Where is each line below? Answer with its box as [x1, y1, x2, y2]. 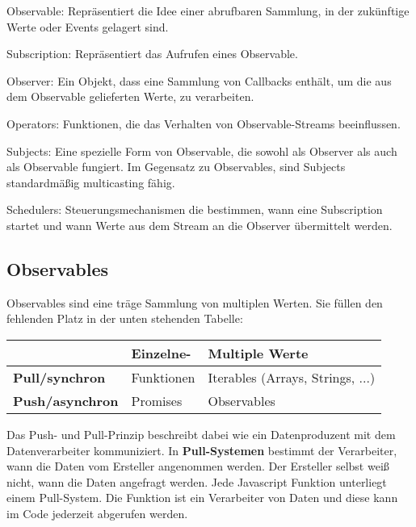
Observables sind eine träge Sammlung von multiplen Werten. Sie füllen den [6, 294, 383, 311]
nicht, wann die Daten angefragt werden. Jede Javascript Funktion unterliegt [6, 473, 387, 490]
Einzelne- [131, 343, 191, 362]
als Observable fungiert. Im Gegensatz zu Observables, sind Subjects [6, 158, 346, 175]
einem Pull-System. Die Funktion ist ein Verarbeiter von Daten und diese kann [6, 489, 398, 506]
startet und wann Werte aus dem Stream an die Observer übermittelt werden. [6, 216, 393, 233]
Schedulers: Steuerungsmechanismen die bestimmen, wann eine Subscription [6, 201, 383, 218]
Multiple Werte [208, 343, 309, 362]
